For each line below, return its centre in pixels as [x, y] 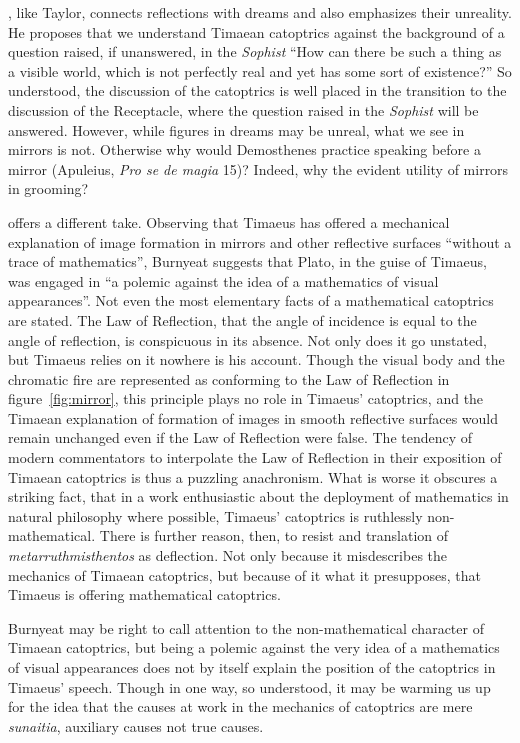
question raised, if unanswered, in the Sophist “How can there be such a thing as [255, 51]
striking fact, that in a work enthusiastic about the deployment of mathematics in [258, 496]
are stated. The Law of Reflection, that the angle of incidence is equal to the [242, 319]
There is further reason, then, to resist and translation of [274, 535]
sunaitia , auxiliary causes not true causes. [136, 725]
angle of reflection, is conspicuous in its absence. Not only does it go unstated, [247, 339]
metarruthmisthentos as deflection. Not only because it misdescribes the [228, 555]
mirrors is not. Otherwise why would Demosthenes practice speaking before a [244, 149]
